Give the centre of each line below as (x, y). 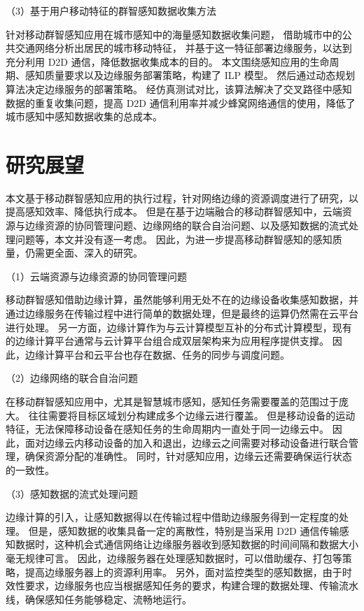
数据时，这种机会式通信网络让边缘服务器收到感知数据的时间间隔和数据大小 (187, 544)
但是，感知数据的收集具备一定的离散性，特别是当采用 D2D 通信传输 (184, 530)
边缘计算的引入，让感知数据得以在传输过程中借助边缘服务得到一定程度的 (172, 517)
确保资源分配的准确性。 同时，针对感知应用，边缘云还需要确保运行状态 (188, 456)
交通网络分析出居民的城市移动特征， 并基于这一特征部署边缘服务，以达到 (183, 48)
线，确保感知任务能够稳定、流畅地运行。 (99, 599)
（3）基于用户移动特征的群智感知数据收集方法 (111, 10)
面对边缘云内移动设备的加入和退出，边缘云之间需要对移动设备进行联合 (187, 442)
